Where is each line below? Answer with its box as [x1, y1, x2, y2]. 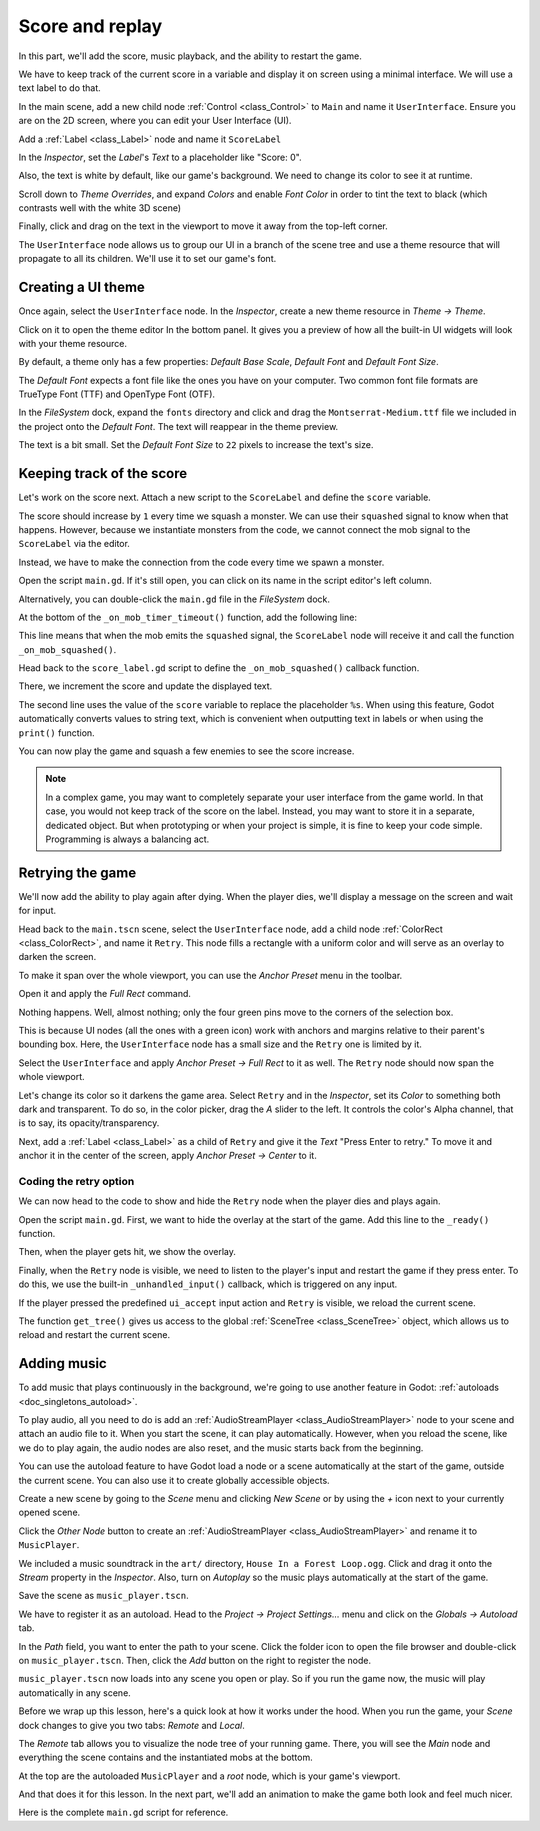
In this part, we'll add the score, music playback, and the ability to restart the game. [18, 50, 362, 62]
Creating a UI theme [18, 279, 145, 296]
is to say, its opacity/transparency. [18, 1117, 160, 1129]
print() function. [18, 726, 95, 739]
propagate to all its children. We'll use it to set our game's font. [18, 253, 277, 265]
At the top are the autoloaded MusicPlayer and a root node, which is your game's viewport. [18, 1770, 401, 1782]
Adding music [18, 1355, 107, 1372]
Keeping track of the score [18, 465, 188, 482]
